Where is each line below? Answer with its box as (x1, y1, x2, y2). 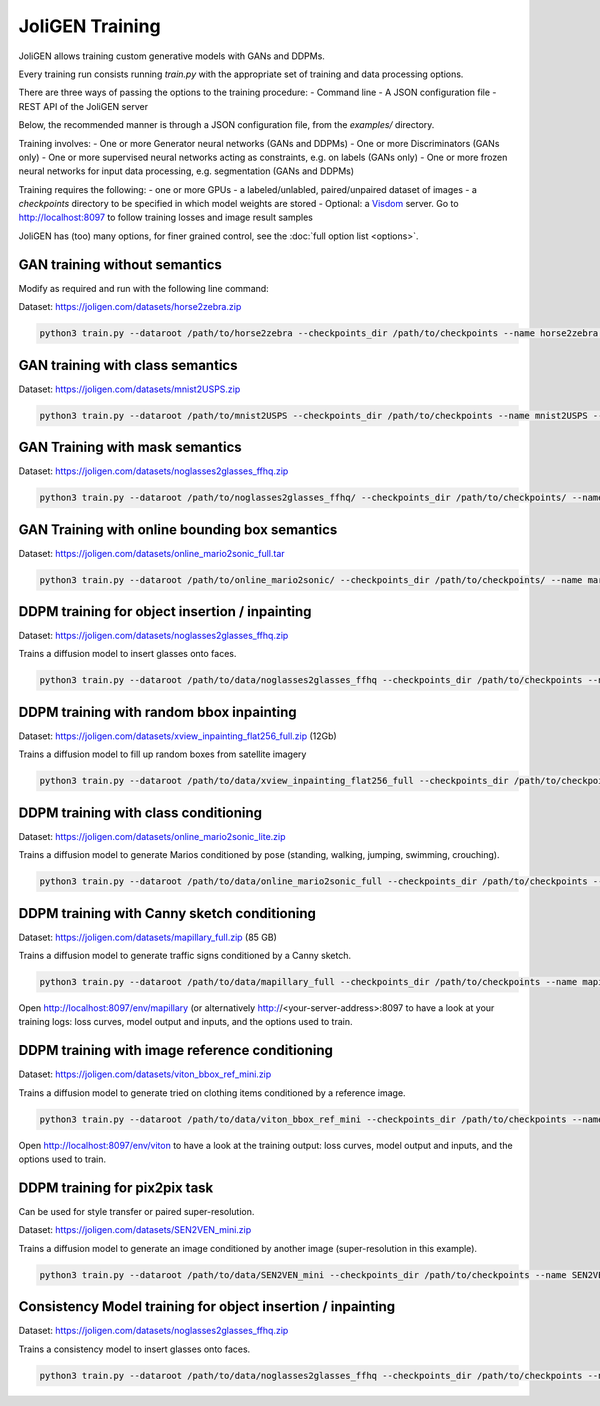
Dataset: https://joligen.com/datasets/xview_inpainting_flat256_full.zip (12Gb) (18, 730, 337, 742)
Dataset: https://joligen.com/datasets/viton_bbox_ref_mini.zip (18, 1068, 272, 1080)
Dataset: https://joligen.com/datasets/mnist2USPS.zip (18, 383, 241, 395)
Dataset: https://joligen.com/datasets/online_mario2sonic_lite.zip (18, 830, 286, 842)
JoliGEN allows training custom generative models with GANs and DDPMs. (18, 50, 325, 62)
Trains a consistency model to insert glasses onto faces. (18, 1343, 251, 1355)
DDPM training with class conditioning (18, 804, 263, 821)
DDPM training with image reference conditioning (18, 1042, 334, 1059)
